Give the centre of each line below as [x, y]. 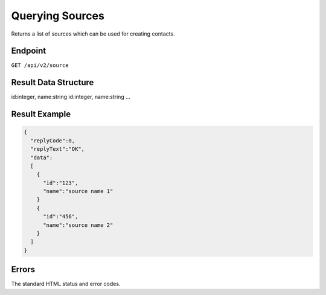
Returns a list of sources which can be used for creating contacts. [93, 34]
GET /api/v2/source [40, 65]
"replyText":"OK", [57, 149]
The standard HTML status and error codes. [66, 284]
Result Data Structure [53, 82]
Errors [23, 269]
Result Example [41, 114]
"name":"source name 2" [78, 225]
